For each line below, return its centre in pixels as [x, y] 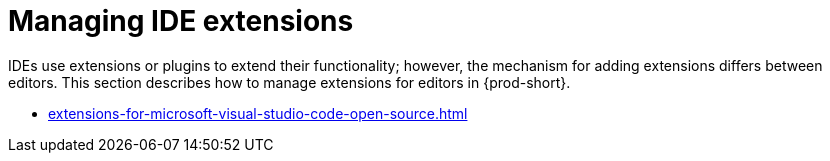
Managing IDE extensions [181, 21]
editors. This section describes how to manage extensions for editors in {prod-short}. [289, 82]
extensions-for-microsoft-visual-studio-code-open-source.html [258, 113]
